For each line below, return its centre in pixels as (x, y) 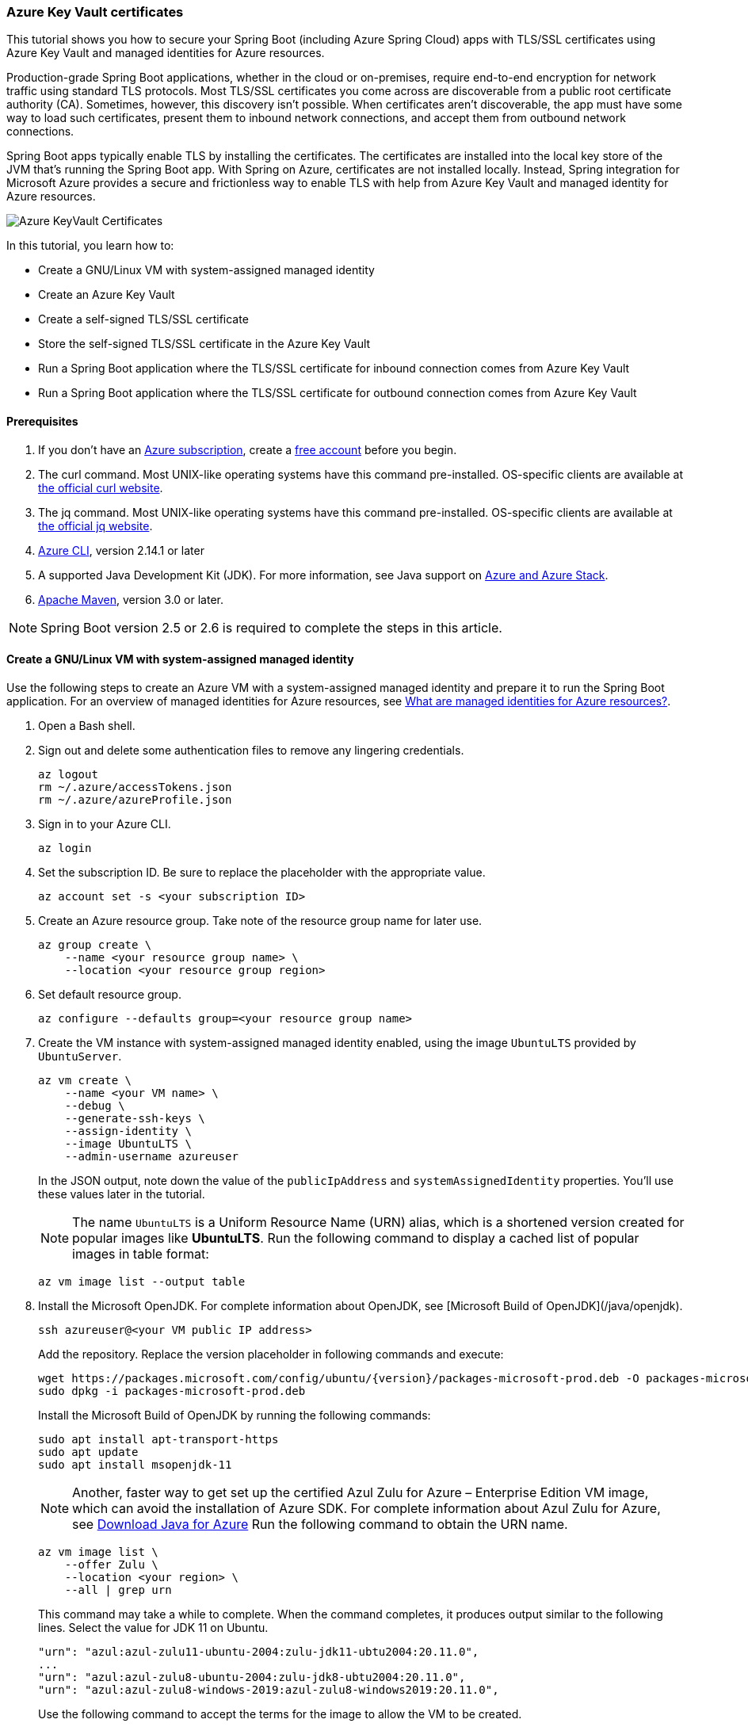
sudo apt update (88, 1452)
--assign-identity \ (128, 1131)
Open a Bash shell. (87, 725)
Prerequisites (42, 421)
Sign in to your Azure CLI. (105, 823)
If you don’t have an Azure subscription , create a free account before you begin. (248, 449)
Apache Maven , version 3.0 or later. (131, 599)
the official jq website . (95, 525)
